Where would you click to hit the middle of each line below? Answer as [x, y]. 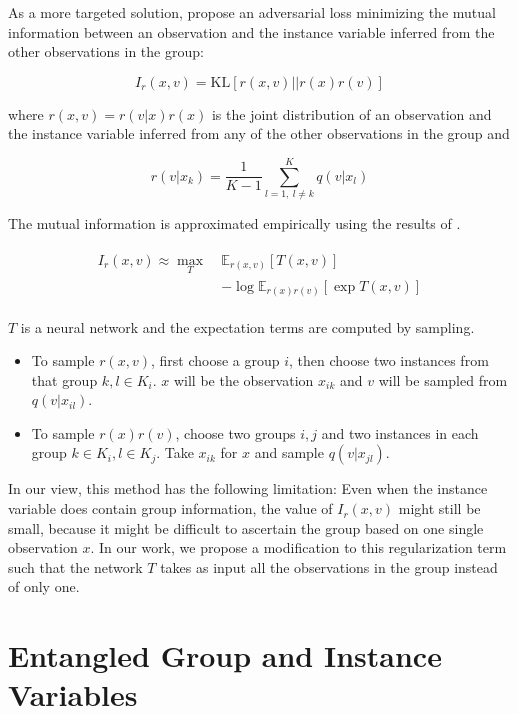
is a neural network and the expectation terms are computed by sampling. [247, 326]
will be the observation [243, 379]
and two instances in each [400, 432]
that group [64, 379]
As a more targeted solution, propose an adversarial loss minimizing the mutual [252, 12]
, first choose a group [215, 360]
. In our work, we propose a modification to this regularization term [298, 547]
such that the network [75, 566]
